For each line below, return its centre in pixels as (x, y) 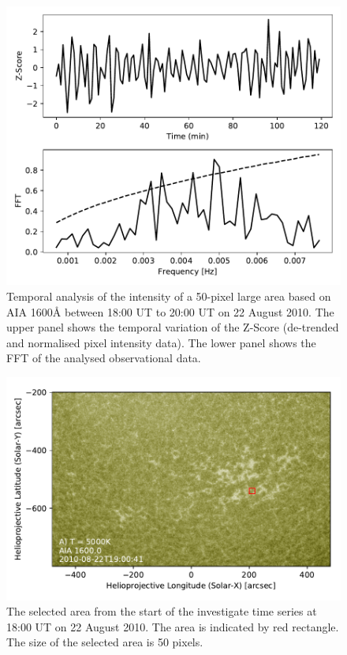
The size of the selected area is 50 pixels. (105, 642)
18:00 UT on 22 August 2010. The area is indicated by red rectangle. (173, 626)
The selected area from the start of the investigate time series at (162, 611)
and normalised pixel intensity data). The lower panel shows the (161, 342)
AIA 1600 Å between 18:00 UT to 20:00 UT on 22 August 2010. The (170, 311)
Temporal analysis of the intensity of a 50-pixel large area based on (169, 296)
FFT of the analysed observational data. (104, 358)
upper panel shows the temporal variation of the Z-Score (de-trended (173, 327)
